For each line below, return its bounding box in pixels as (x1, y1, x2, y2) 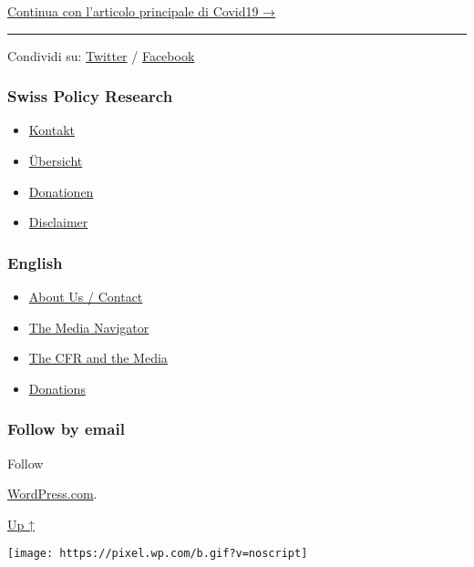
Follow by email (7, 418, 125, 440)
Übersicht (28, 151, 83, 170)
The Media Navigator (28, 317, 149, 336)
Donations (28, 378, 86, 397)
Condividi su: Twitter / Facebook (7, 46, 195, 65)
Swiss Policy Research (7, 85, 173, 108)
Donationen (28, 181, 94, 201)
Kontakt (28, 120, 75, 139)
